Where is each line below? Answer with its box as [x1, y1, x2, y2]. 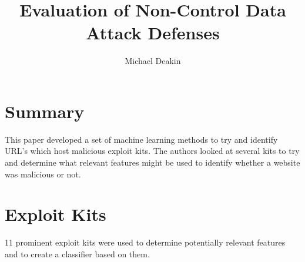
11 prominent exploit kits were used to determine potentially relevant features [5, 236, 286, 248]
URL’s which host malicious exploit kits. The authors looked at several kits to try [5, 145, 300, 157]
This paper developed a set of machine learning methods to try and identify [5, 133, 278, 145]
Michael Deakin [125, 55, 181, 67]
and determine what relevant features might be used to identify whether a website [5, 156, 300, 169]
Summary [5, 99, 85, 123]
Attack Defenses [86, 21, 220, 45]
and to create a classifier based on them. [5, 247, 150, 260]
